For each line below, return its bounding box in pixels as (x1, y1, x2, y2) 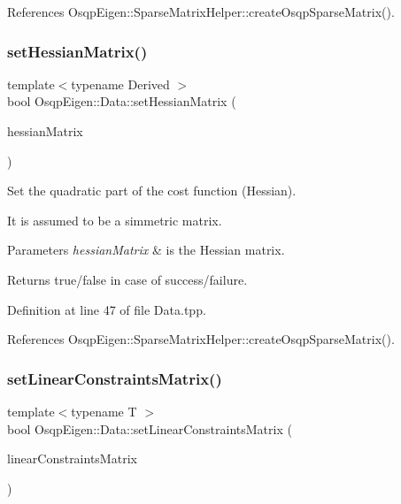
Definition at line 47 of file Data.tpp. (7, 300, 206, 318)
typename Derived (71, 74, 170, 93)
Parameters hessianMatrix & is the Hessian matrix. (7, 241, 285, 259)
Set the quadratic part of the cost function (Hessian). (7, 181, 297, 200)
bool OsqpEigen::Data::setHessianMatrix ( (7, 92, 236, 111)
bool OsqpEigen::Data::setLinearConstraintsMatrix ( (7, 419, 292, 438)
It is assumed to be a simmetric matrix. (7, 210, 222, 229)
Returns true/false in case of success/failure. (7, 270, 248, 288)
